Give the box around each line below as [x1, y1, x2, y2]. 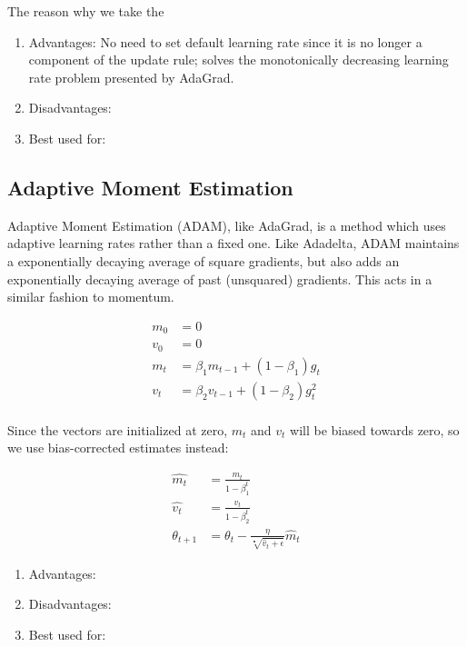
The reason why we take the [7, 2, 164, 20]
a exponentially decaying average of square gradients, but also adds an [7, 251, 400, 270]
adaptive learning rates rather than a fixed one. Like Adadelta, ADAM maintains [7, 234, 460, 253]
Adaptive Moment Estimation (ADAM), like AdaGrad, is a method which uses [7, 215, 446, 234]
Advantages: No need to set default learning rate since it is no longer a [28, 32, 422, 51]
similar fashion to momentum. [7, 287, 174, 306]
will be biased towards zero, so [290, 420, 460, 439]
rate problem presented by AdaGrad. [28, 67, 234, 86]
